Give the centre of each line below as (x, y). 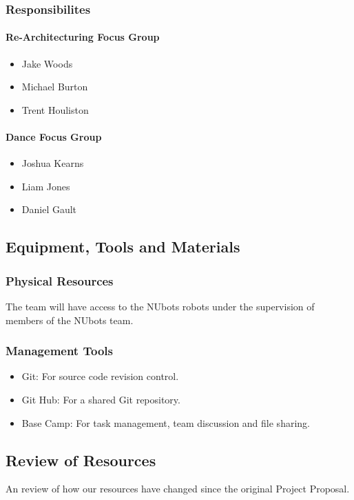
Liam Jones (46, 186)
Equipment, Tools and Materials (123, 247)
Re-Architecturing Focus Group (83, 37)
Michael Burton (55, 87)
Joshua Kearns (53, 163)
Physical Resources (60, 280)
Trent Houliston (55, 109)
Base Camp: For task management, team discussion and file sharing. (166, 422)
